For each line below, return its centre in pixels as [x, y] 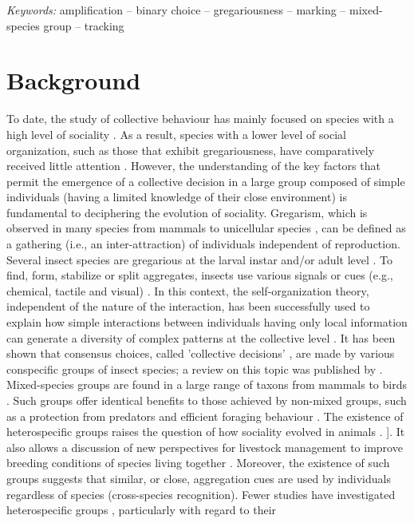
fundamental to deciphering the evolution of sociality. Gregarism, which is [187, 212]
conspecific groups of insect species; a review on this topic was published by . [195, 368]
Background [74, 80]
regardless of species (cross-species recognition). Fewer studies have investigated [201, 494]
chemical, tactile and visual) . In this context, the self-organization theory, [188, 290]
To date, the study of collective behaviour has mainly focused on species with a [200, 119]
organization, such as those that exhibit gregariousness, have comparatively [191, 150]
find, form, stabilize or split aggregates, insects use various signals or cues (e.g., [200, 275]
